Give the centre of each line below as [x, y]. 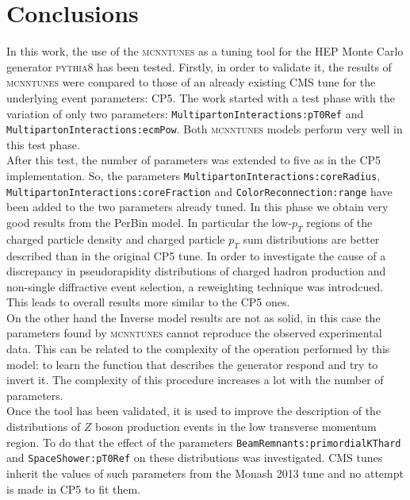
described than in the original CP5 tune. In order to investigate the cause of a [196, 255]
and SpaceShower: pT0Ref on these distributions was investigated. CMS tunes [195, 458]
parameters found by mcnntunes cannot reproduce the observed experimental [194, 333]
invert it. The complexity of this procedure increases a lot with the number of [195, 380]
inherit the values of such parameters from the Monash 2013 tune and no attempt [205, 473]
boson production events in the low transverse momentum [236, 427]
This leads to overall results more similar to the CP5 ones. [148, 302]
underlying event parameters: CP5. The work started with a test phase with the [201, 97]
